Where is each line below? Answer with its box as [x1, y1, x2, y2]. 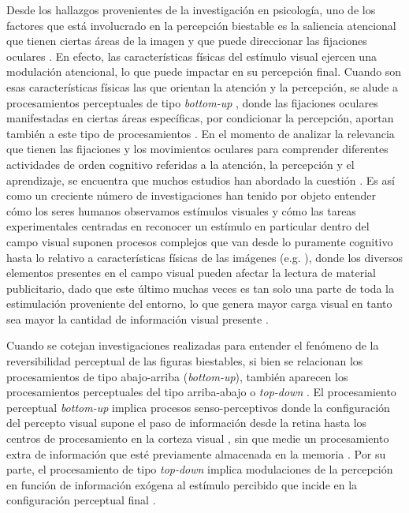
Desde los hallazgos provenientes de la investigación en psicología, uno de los [6, 2, 376, 17]
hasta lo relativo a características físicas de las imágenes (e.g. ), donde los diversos [6, 249, 403, 265]
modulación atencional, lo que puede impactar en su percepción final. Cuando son [6, 63, 402, 80]
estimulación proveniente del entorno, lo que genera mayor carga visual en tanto [6, 295, 392, 312]
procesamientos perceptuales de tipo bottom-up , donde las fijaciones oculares [6, 94, 378, 110]
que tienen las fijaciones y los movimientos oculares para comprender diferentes [6, 140, 389, 157]
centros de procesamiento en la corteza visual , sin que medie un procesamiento [6, 430, 389, 447]
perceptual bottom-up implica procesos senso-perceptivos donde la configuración [6, 399, 390, 415]
